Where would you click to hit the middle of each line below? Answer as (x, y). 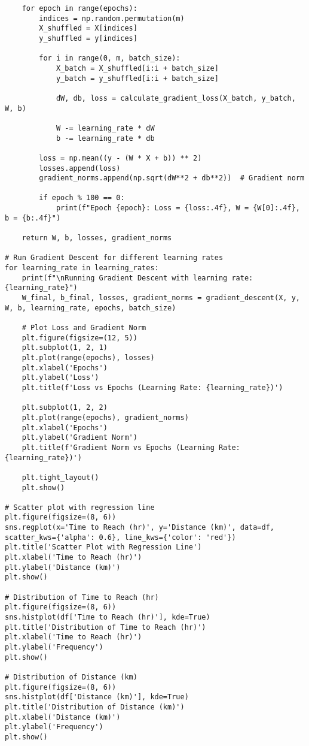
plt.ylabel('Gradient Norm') (79, 438)
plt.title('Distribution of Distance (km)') (95, 707)
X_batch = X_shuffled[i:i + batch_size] (137, 68)
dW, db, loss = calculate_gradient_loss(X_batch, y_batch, (176, 98)
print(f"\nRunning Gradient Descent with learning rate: (137, 278)
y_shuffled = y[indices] (88, 38)
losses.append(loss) (80, 168)
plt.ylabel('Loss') (60, 378)
